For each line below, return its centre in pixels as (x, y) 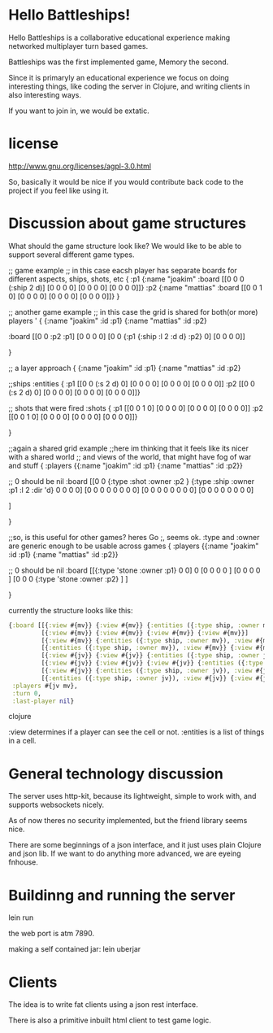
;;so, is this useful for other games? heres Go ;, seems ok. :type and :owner (134, 537)
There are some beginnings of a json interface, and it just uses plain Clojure (135, 845)
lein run (21, 917)
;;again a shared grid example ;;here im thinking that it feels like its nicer (129, 448)
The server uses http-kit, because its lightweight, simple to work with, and (132, 796)
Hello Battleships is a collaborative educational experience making (119, 37)
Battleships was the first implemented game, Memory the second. (119, 62)
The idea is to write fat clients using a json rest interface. (104, 1005)
